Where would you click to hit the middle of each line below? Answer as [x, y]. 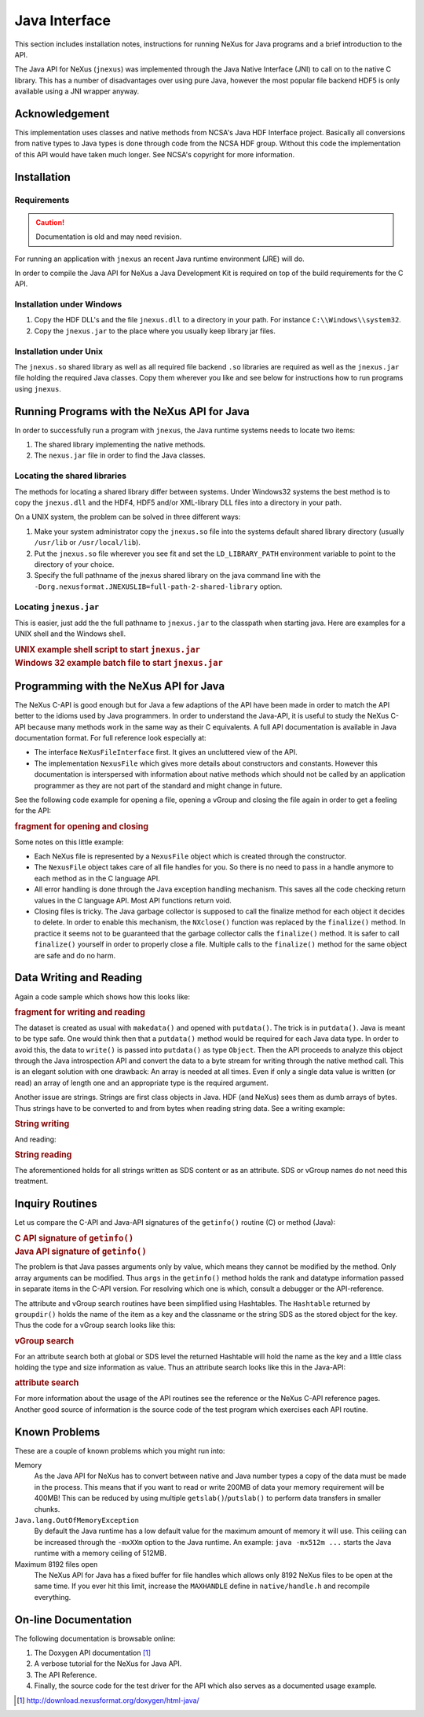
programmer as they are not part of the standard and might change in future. [158, 785]
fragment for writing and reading [80, 1012]
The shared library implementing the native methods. [120, 445]
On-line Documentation [73, 1620]
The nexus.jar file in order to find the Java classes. [120, 455]
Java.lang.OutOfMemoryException [77, 1520]
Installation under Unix [59, 351]
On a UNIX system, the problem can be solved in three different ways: [128, 517]
